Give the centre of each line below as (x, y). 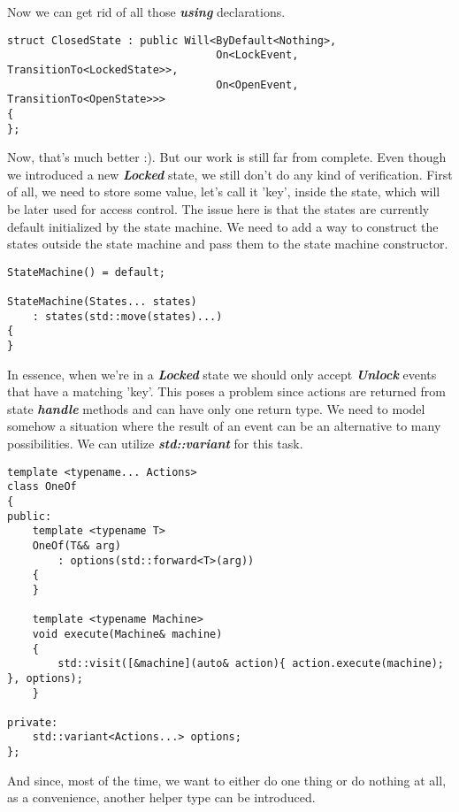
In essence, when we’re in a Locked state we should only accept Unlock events (222, 374)
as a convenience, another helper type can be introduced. (161, 797)
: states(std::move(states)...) (127, 316)
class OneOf (42, 487)
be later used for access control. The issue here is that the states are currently (218, 208)
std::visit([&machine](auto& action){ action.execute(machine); (251, 664)
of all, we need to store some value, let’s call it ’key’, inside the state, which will (224, 192)
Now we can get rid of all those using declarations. (146, 11)
